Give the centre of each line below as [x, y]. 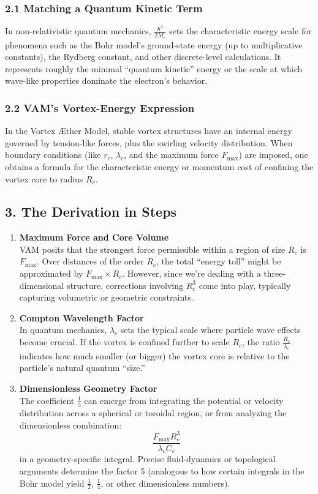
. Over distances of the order [90, 261]
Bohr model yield [52, 483]
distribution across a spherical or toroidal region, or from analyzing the [153, 412]
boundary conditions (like [53, 155]
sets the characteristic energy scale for [240, 31]
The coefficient [47, 400]
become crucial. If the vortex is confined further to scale [124, 342]
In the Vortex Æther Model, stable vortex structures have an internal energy [149, 131]
